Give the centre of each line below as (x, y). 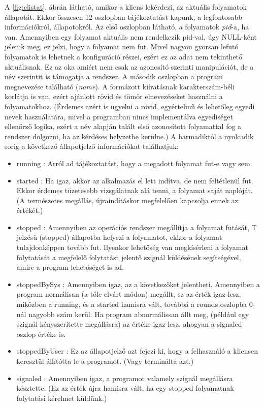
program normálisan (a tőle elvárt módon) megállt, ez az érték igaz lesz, (129, 294)
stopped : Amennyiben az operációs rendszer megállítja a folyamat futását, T (137, 227)
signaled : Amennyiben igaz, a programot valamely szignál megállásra (125, 378)
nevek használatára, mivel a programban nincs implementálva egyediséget (119, 116)
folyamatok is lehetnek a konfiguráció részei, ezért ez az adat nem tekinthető (124, 56)
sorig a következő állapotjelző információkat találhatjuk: (92, 146)
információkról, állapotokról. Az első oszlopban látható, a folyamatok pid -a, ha (127, 27)
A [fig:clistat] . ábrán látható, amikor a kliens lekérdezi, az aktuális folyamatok (126, 7)
